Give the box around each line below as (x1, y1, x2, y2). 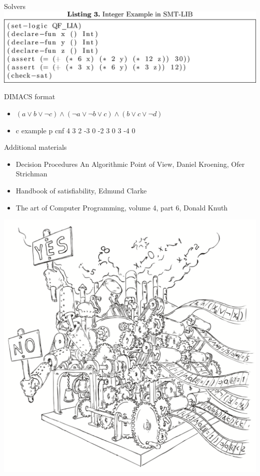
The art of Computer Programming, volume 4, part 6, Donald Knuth (15, 202, 228, 212)
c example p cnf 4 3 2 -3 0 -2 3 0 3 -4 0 (15, 125, 135, 135)
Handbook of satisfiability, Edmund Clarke (15, 185, 147, 195)
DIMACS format (4, 91, 55, 102)
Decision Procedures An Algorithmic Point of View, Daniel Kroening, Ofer (15, 158, 245, 169)
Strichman (15, 168, 47, 179)
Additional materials (4, 142, 67, 152)
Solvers (4, 1, 25, 11)
